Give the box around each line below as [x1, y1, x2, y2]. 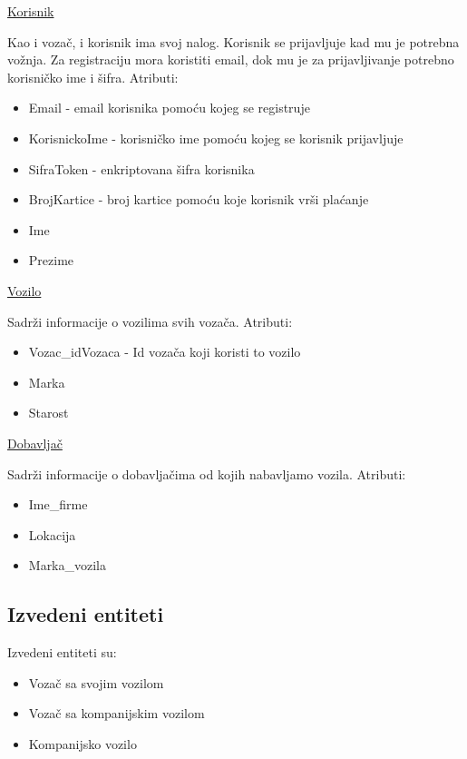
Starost [28, 403, 69, 422]
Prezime [28, 251, 74, 270]
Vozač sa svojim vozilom [28, 673, 164, 692]
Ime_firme [28, 495, 88, 514]
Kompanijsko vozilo [28, 734, 137, 753]
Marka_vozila [28, 556, 107, 575]
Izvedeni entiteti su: [7, 643, 117, 662]
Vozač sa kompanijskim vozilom [28, 704, 205, 723]
